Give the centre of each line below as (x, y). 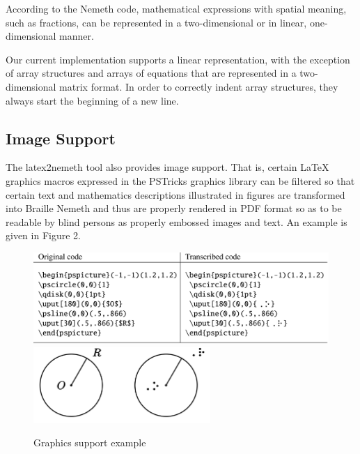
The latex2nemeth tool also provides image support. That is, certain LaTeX (167, 167)
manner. (77, 36)
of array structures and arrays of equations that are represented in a (151, 73)
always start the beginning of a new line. (92, 100)
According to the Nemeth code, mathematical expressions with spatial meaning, (176, 8)
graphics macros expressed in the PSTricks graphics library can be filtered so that (180, 180)
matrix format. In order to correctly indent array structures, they (199, 86)
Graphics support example (90, 442)
